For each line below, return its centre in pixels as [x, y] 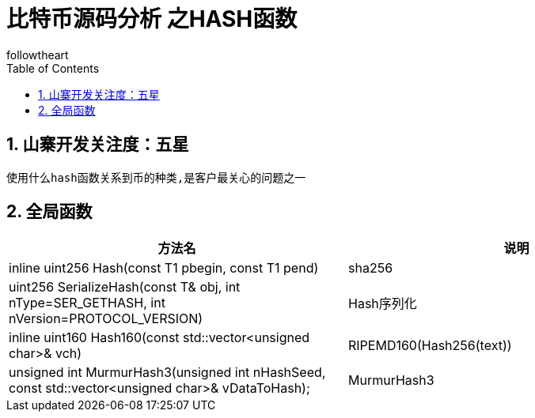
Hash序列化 [383, 304]
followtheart [38, 55]
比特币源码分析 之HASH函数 [152, 19]
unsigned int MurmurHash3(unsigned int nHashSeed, [167, 373]
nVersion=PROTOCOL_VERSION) [106, 319]
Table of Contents [53, 68]
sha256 [371, 268]
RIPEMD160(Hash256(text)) [430, 346]
